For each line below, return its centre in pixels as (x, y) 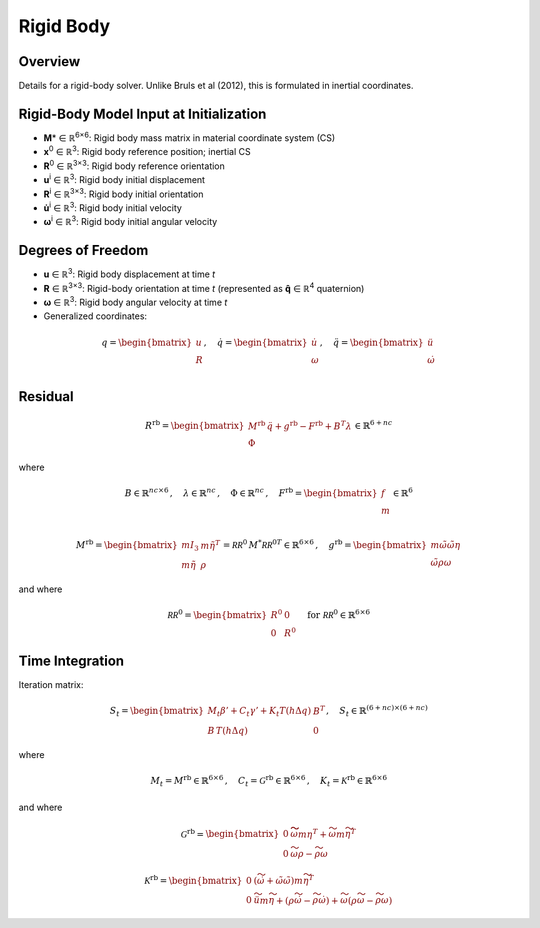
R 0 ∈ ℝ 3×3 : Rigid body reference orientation (134, 165)
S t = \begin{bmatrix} (157, 712)
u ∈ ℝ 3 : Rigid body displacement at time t (129, 273)
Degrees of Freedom (83, 250)
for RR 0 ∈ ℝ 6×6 (338, 614)
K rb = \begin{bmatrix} (193, 879)
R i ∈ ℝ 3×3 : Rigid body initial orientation (123, 193)
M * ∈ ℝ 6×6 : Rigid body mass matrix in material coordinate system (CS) (189, 137)
